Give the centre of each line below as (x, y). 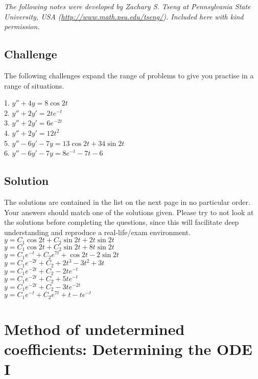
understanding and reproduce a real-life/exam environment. (98, 232)
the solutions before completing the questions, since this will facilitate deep (122, 222)
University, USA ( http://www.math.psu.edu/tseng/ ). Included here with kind (124, 16)
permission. (22, 26)
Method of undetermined (95, 329)
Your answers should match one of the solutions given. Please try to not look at (129, 212)
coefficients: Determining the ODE (128, 349)
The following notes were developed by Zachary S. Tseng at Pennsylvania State (127, 6)
